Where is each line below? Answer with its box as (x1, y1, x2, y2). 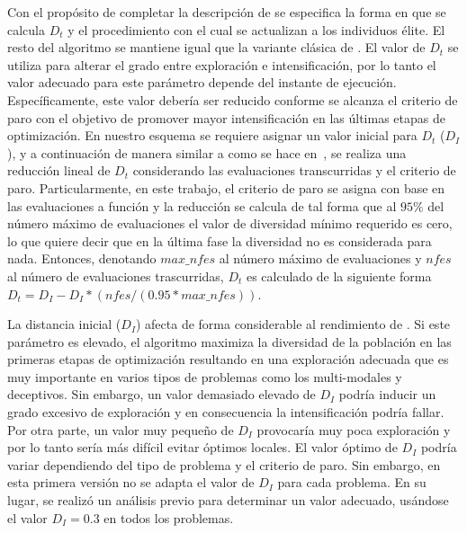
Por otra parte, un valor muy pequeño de (7, 420, 234, 439)
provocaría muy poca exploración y (256, 420, 451, 439)
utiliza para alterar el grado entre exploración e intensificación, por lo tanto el (7, 55, 436, 74)
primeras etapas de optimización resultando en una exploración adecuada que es (7, 350, 449, 369)
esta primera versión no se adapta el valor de (7, 473, 255, 492)
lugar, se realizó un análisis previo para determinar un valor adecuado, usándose (7, 491, 449, 510)
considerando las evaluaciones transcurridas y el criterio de (132, 161, 456, 180)
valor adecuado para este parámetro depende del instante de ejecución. (7, 73, 397, 92)
